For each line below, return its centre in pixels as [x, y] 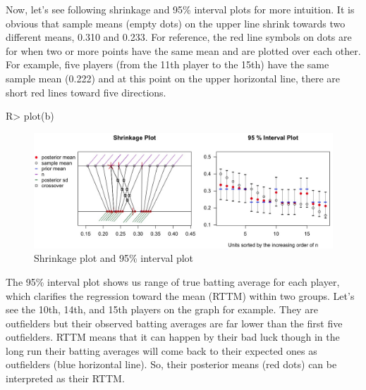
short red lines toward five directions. [86, 92]
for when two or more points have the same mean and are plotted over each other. [183, 50]
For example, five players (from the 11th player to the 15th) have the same [167, 64]
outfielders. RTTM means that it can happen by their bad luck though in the [173, 337]
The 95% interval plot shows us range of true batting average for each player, [173, 281]
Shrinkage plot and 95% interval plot [114, 258]
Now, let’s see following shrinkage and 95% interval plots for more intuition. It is [180, 9]
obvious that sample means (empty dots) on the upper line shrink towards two [176, 23]
